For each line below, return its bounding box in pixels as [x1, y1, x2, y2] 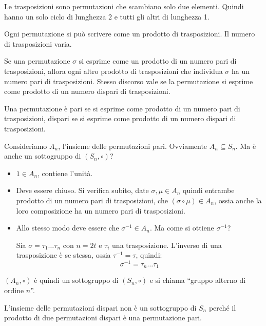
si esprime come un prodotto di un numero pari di [79, 55, 237, 66]
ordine [4, 285, 24, 295]
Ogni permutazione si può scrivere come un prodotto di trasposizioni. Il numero [4, 28, 255, 39]
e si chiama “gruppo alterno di [149, 275, 246, 285]
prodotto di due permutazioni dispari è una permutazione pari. [4, 312, 202, 323]
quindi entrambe [183, 185, 235, 196]
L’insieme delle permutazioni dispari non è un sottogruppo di [4, 302, 197, 313]
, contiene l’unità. [37, 167, 93, 178]
